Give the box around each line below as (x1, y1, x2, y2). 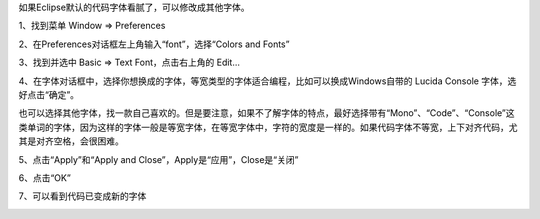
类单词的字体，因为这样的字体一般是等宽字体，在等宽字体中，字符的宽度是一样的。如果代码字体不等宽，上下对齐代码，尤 (18, 121, 518, 133)
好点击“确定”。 (18, 88, 80, 100)
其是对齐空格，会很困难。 (18, 135, 124, 147)
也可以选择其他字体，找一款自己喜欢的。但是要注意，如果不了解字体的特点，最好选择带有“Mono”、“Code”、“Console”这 (18, 107, 515, 119)
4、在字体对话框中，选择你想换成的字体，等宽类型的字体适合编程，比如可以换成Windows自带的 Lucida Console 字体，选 (18, 75, 517, 87)
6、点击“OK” (18, 171, 72, 184)
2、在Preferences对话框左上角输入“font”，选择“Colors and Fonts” (18, 38, 290, 50)
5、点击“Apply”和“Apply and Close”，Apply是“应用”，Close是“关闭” (18, 153, 299, 165)
